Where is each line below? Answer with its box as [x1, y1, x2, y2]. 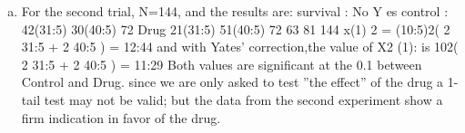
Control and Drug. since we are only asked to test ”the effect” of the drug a [21, 72, 444, 91]
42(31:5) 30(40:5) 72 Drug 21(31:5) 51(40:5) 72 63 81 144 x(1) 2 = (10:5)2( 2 [21, 19, 450, 38]
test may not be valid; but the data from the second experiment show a [44, 90, 443, 109]
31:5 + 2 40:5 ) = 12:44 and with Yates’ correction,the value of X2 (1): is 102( [21, 37, 459, 56]
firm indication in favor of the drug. [21, 108, 221, 127]
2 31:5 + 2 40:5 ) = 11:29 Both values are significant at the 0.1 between [21, 54, 422, 73]
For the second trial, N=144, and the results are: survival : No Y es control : [21, 2, 449, 20]
